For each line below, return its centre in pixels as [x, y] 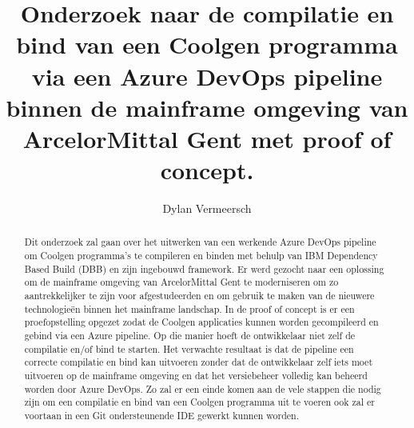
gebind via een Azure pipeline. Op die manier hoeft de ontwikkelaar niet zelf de [190, 336]
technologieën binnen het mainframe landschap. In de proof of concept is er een [189, 308]
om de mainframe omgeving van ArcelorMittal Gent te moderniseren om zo [181, 282]
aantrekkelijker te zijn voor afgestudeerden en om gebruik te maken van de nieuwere [199, 296]
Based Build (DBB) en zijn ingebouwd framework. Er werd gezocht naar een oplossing [204, 268]
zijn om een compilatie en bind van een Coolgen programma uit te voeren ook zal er [199, 402]
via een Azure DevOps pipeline [207, 76]
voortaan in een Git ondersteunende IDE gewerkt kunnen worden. [161, 415]
